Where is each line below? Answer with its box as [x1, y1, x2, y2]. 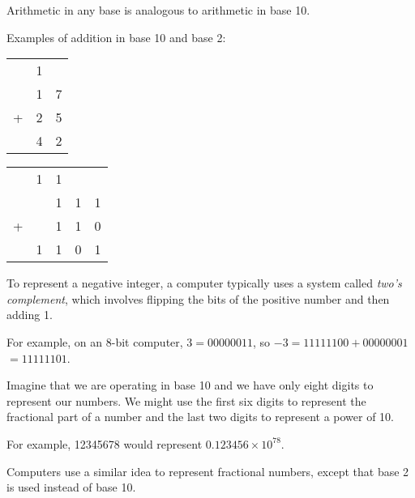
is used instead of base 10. [6, 479, 136, 496]
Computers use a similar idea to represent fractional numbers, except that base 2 [6, 462, 409, 479]
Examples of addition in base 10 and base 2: [6, 28, 226, 45]
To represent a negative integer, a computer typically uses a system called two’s [6, 275, 402, 292]
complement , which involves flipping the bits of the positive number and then [6, 290, 390, 307]
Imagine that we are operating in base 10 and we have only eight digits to [6, 377, 374, 394]
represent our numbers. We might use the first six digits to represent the [6, 392, 366, 409]
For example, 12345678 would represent [6, 435, 203, 452]
